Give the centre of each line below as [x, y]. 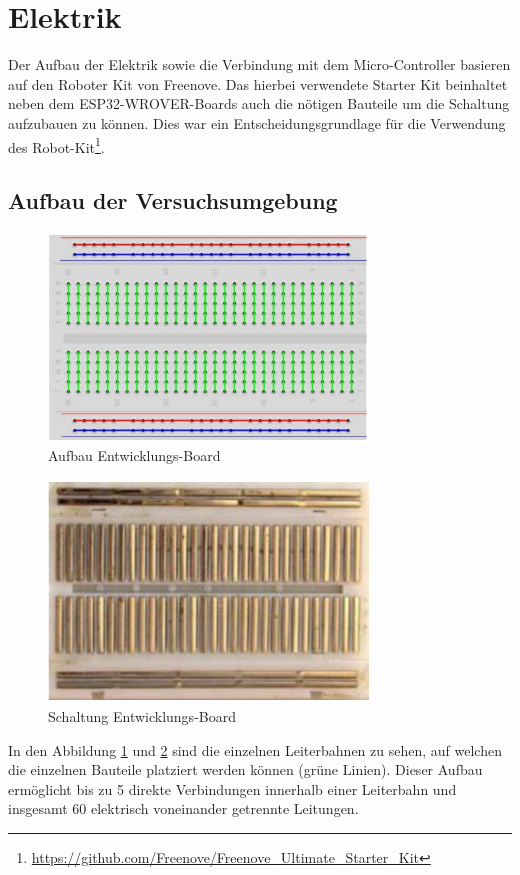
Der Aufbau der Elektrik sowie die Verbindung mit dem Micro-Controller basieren [259, 64]
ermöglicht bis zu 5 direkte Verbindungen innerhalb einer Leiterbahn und [232, 788]
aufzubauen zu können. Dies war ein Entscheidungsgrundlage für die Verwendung [257, 122]
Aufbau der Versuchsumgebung [173, 200]
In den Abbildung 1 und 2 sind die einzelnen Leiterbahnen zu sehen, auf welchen [255, 749]
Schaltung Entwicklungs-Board [142, 716]
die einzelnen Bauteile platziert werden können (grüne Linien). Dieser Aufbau [245, 769]
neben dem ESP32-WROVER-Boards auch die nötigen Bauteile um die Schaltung [259, 103]
